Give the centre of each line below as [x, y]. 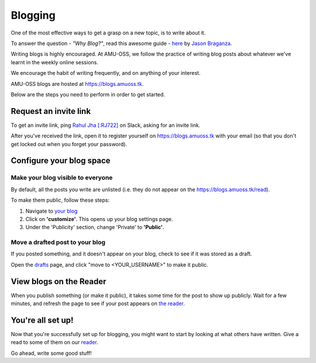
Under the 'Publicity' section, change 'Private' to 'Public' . [95, 227]
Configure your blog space [61, 161]
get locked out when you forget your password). [69, 144]
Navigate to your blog [51, 211]
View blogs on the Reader [59, 281]
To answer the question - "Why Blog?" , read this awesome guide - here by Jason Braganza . [121, 43]
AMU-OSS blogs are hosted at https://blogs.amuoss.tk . [77, 84]
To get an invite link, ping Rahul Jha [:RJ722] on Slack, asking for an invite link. [106, 125]
